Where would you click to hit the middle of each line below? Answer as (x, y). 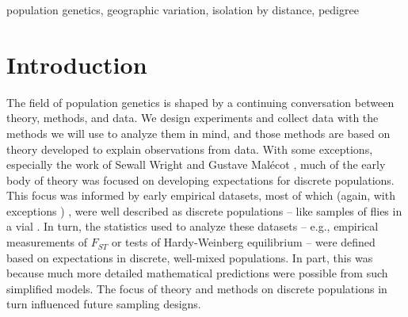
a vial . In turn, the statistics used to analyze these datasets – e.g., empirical (193, 226)
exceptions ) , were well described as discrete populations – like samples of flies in (204, 210)
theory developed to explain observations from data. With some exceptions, (190, 149)
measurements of (47, 242)
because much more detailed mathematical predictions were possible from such (197, 273)
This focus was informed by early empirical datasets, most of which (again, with (201, 195)
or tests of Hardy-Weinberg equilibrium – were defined (243, 242)
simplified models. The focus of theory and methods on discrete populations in (197, 288)
